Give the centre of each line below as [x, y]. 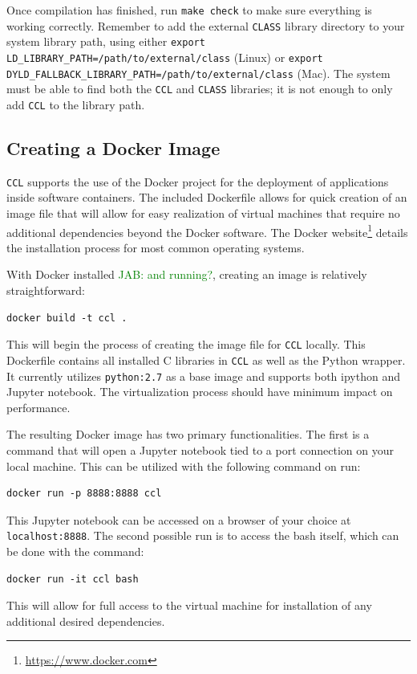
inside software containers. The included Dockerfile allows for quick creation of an [207, 197]
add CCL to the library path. [76, 104]
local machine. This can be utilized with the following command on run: [184, 466]
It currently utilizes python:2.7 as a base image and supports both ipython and [203, 376]
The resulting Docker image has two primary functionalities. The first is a [188, 434]
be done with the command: [75, 551]
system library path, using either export [106, 41]
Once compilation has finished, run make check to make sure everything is [189, 10]
